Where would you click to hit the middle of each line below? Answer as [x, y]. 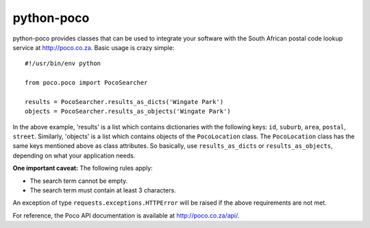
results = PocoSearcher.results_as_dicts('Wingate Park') [124, 102]
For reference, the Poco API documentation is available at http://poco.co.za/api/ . [126, 215]
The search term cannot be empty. [79, 181]
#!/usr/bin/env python [63, 64]
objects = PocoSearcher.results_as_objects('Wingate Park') [128, 112]
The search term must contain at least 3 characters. [103, 190]
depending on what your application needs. [74, 155]
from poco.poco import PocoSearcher [86, 83]
